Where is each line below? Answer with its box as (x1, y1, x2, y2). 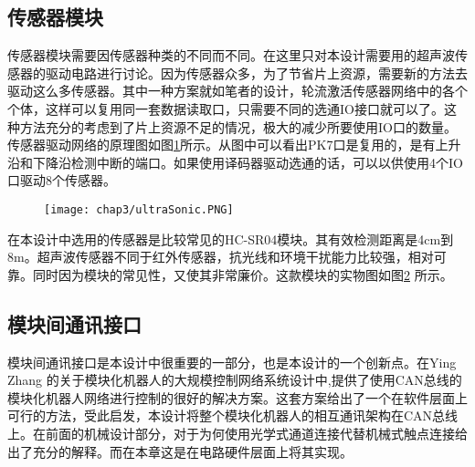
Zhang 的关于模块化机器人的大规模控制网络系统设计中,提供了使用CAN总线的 (7, 370, 462, 389)
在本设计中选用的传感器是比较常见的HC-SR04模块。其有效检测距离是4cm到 (7, 229, 454, 248)
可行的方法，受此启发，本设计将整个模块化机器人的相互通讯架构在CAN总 (7, 406, 446, 425)
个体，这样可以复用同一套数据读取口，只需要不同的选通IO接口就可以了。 (7, 99, 444, 118)
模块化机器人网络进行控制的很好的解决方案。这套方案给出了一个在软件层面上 (7, 388, 468, 407)
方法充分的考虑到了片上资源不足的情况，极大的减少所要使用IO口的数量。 (19, 117, 457, 136)
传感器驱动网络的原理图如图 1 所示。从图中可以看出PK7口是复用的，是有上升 (7, 135, 461, 154)
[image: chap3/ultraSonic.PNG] (44, 202, 234, 216)
